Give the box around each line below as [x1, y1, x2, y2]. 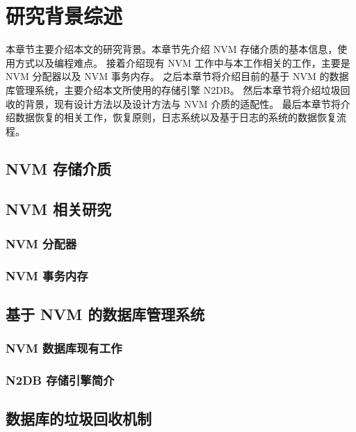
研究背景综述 [6, 1, 123, 30]
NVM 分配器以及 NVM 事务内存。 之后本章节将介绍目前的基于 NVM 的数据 [6, 69, 349, 83]
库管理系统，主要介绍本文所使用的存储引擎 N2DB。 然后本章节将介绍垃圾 [6, 82, 341, 97]
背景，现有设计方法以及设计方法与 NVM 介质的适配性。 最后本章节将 [24, 96, 341, 111]
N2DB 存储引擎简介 [6, 371, 115, 389]
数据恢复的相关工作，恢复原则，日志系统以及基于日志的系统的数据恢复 [15, 110, 337, 125]
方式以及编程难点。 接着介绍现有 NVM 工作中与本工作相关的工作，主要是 [15, 55, 350, 70]
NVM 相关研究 [6, 198, 112, 220]
